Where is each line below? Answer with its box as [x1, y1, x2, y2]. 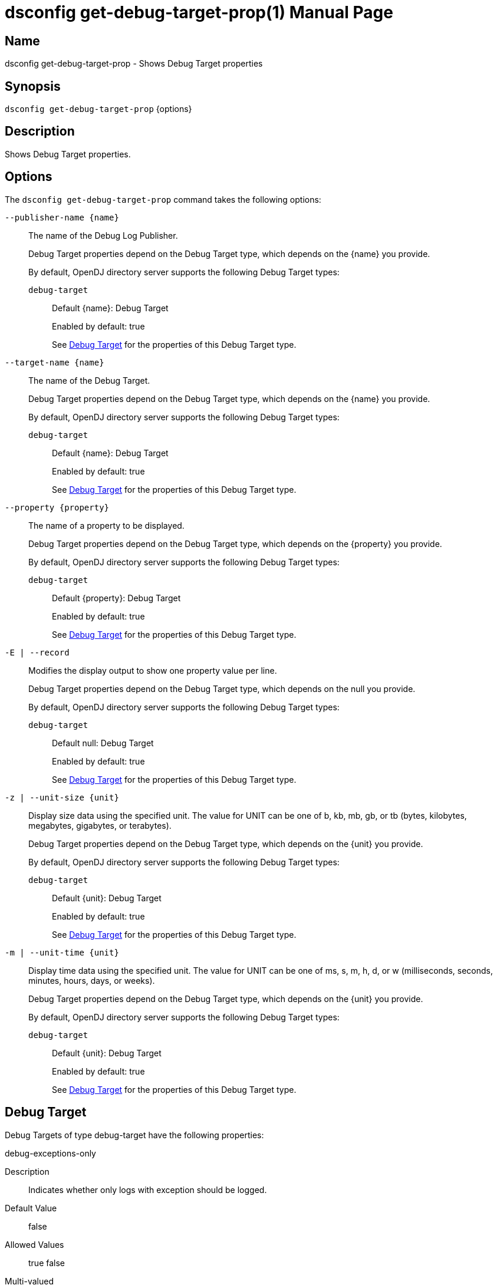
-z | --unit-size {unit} [5, 792, 119, 802]
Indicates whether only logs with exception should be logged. [28, 1184, 267, 1195]
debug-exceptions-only [5, 1148, 96, 1158]
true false [28, 1257, 65, 1268]
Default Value [5, 1202, 57, 1213]
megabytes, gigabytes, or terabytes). [28, 820, 172, 831]
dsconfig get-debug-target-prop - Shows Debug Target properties [5, 58, 263, 69]
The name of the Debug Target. [28, 375, 150, 385]
